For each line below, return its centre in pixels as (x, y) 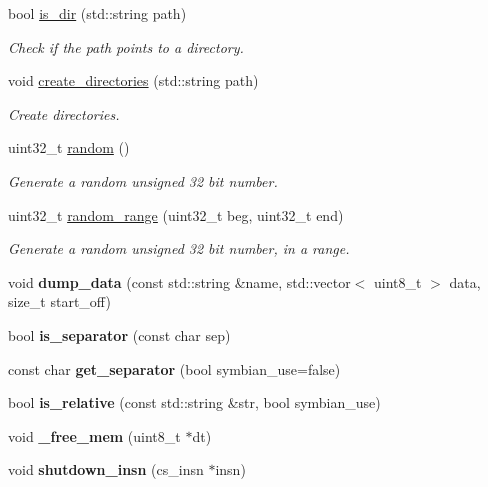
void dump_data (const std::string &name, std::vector (179, 281)
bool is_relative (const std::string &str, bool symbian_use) (194, 402)
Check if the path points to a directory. (126, 46)
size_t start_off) (59, 301)
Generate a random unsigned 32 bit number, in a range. (179, 248)
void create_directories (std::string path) (133, 80)
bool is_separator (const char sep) (119, 334)
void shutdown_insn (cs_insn (106, 469)
